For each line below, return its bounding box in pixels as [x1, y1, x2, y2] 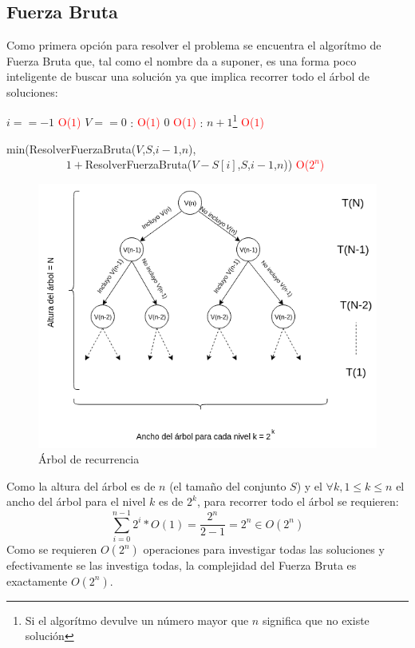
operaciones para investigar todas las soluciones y [143, 541, 385, 558]
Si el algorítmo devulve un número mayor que [25, 611, 249, 628]
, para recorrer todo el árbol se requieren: [196, 493, 399, 510]
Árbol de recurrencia [38, 451, 140, 467]
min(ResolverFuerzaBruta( [6, 140, 136, 157]
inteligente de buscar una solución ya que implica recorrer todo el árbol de [6, 68, 370, 85]
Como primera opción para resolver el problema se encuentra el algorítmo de [6, 37, 381, 54]
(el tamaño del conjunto [169, 477, 287, 494]
